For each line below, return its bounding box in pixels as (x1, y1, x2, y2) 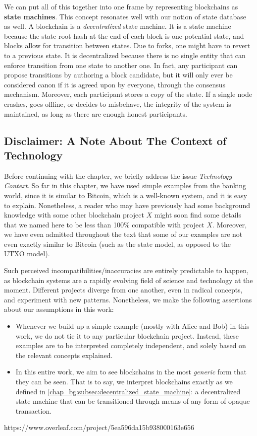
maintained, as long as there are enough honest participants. (4, 108, 187, 119)
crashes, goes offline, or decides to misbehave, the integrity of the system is (4, 98, 231, 109)
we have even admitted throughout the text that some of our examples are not (4, 229, 243, 239)
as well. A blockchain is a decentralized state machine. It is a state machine (4, 21, 231, 31)
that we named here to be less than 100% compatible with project (4, 219, 205, 229)
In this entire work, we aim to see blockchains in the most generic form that (15, 366, 247, 377)
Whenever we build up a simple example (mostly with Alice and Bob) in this (15, 321, 250, 331)
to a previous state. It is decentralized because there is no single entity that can (4, 50, 246, 60)
